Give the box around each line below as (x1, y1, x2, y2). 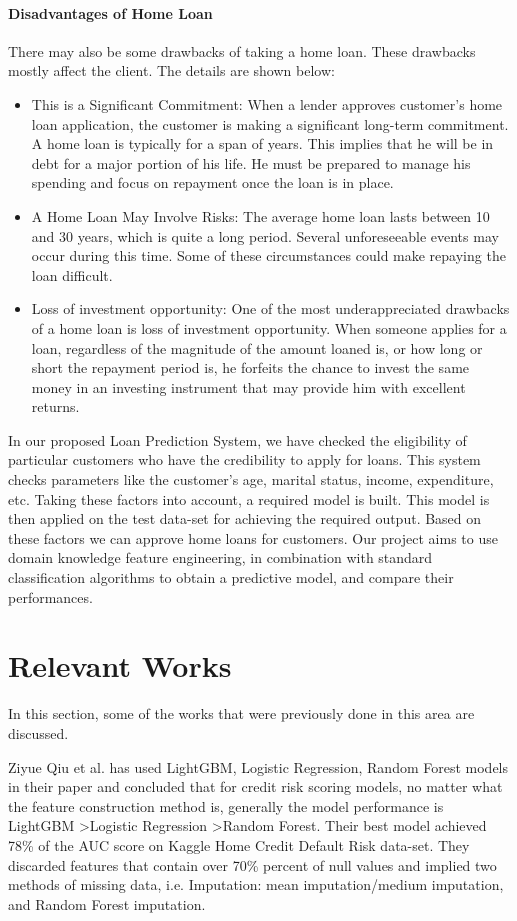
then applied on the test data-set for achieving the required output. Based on (8, 508, 482, 529)
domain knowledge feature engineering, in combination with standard (8, 547, 433, 568)
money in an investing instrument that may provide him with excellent (31, 376, 466, 397)
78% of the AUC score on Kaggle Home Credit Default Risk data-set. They (8, 834, 470, 855)
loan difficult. (31, 264, 113, 285)
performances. (8, 586, 93, 607)
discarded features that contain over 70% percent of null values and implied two (8, 854, 497, 875)
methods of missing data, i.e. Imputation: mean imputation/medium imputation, (8, 874, 504, 895)
